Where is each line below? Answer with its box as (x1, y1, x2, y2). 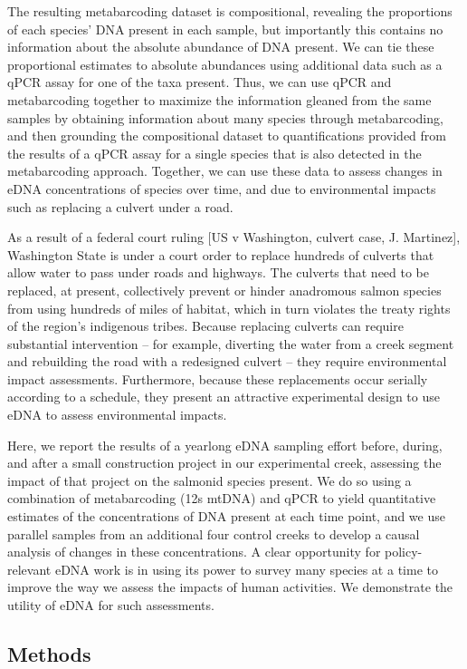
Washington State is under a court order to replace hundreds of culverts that (7, 245, 434, 264)
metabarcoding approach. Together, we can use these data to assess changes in (7, 161, 443, 180)
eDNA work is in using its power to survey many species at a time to (54, 559, 438, 578)
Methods (7, 639, 91, 667)
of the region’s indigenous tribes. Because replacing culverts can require (7, 316, 404, 335)
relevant (7, 559, 52, 578)
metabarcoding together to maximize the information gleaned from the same (7, 90, 432, 109)
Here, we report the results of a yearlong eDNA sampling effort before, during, (7, 435, 443, 454)
